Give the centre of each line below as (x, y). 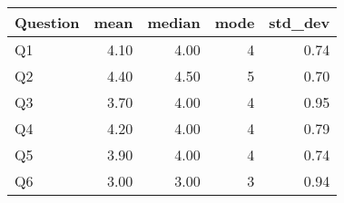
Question (47, 22)
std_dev (300, 22)
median (174, 22)
